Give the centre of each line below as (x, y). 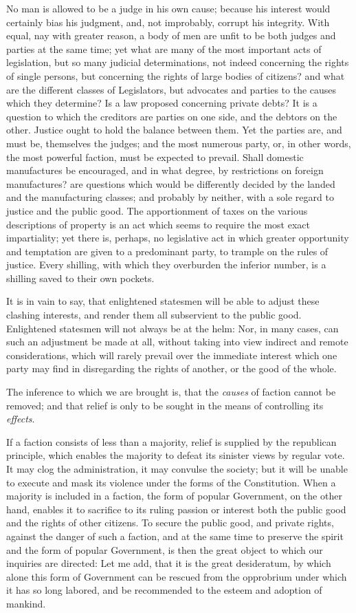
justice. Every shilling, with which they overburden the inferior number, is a (166, 265)
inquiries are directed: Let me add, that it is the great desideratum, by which (169, 563)
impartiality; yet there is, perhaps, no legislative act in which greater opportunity (178, 238)
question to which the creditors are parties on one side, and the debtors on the (172, 116)
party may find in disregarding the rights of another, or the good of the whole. (171, 368)
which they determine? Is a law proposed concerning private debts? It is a (162, 103)
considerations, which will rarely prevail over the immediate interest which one (172, 355)
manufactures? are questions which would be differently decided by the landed (171, 183)
